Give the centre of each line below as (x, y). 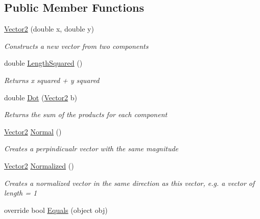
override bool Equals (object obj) (56, 210)
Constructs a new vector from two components (76, 46)
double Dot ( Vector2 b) (41, 97)
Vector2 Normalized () (39, 165)
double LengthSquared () (43, 63)
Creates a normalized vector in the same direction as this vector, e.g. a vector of (129, 183)
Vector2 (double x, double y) (49, 29)
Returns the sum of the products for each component (86, 114)
